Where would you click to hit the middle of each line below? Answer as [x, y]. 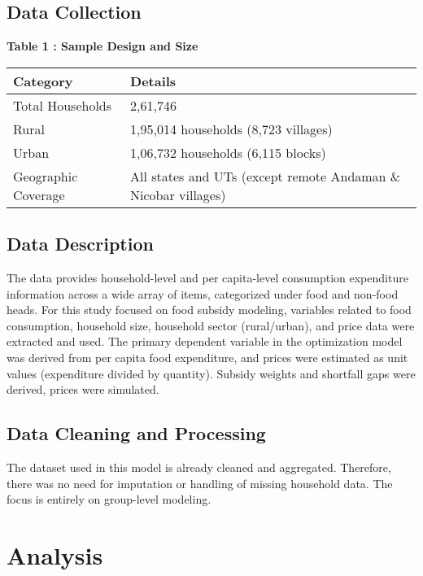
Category [43, 81]
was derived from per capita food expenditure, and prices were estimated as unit [207, 357]
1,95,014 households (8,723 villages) [231, 129]
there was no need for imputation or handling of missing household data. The [200, 483]
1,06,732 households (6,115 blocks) [228, 152]
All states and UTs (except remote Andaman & [266, 176]
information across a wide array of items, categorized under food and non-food [203, 293]
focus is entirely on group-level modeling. [109, 499]
